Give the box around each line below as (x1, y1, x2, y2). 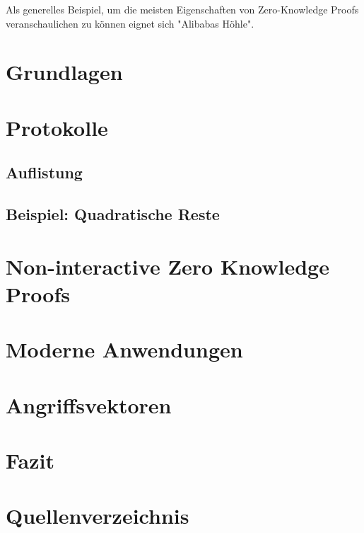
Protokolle (6, 113, 108, 142)
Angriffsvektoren (6, 390, 172, 419)
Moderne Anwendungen (6, 335, 243, 364)
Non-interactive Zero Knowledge (6, 251, 329, 280)
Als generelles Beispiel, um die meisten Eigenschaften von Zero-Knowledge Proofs (6, 2, 359, 16)
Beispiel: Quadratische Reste (6, 203, 220, 225)
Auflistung (6, 161, 83, 183)
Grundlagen (6, 57, 123, 86)
